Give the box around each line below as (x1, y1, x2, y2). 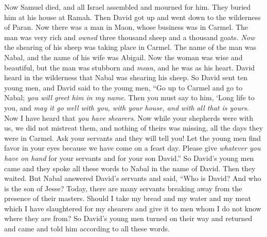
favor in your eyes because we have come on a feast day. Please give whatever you (4, 142, 261, 153)
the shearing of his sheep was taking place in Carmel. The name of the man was (4, 42, 257, 52)
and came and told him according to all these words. (4, 223, 170, 234)
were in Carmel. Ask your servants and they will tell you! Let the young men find (4, 132, 261, 143)
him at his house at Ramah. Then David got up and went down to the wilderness (4, 11, 261, 22)
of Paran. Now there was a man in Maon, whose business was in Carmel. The (4, 22, 248, 32)
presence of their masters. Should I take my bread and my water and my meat (4, 193, 251, 204)
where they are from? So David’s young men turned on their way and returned (4, 213, 253, 224)
